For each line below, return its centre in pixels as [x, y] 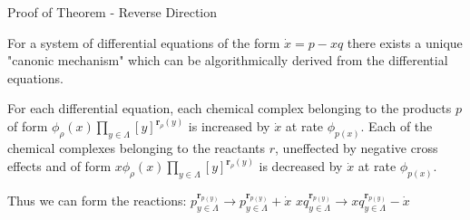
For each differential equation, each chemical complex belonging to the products [230, 108]
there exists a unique [405, 42]
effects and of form [59, 166]
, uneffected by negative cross [357, 148]
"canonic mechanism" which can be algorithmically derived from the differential [228, 60]
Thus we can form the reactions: [97, 201]
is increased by [229, 126]
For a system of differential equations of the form [144, 42]
